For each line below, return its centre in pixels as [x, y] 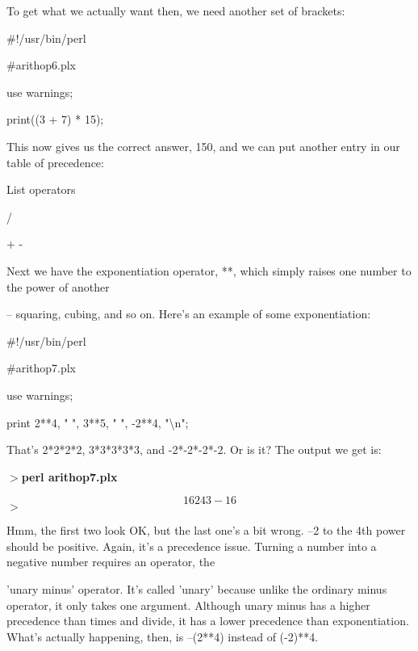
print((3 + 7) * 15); [55, 119]
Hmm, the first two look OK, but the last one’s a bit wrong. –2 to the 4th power [206, 530]
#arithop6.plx [42, 65]
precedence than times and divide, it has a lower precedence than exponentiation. [208, 621]
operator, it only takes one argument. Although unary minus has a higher [188, 605]
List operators [41, 189]
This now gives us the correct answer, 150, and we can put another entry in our [203, 146]
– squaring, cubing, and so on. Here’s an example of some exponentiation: [189, 314]
